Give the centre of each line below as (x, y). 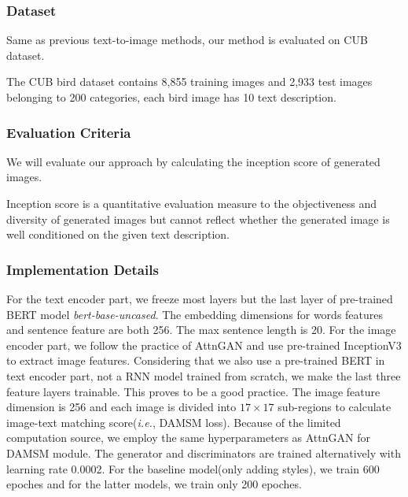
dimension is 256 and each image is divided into (121, 407)
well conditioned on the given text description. (118, 234)
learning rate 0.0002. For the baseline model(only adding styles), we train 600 (193, 468)
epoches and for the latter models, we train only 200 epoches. (154, 484)
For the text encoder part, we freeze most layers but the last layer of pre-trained (200, 299)
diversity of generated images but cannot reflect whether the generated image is (198, 219)
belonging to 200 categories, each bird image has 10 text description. (171, 97)
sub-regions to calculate (334, 407)
